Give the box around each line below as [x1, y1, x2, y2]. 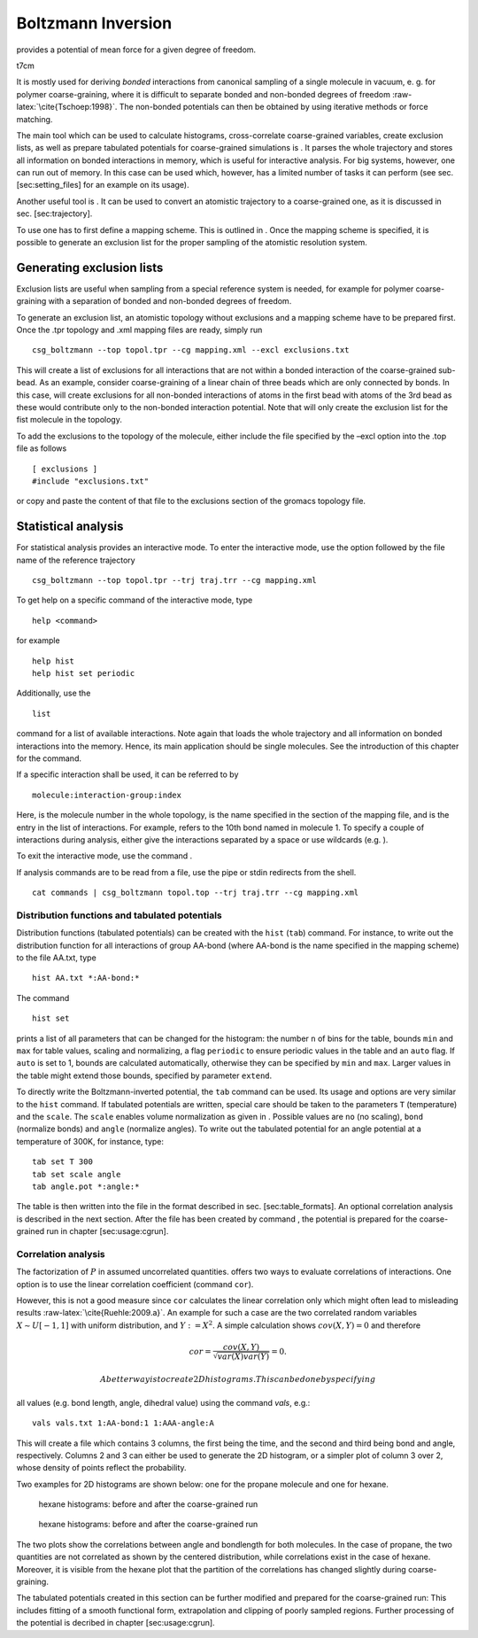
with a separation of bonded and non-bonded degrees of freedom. [48, 296, 292, 307]
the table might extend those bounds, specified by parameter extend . [16, 1070, 273, 1081]
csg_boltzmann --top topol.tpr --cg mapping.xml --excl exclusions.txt [32, 345, 350, 355]
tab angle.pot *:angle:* [32, 1181, 140, 1192]
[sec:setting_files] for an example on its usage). [16, 180, 189, 190]
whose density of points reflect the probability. [16, 1463, 187, 1473]
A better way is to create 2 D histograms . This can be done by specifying [100, 1374, 376, 1385]
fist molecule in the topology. [16, 415, 123, 425]
